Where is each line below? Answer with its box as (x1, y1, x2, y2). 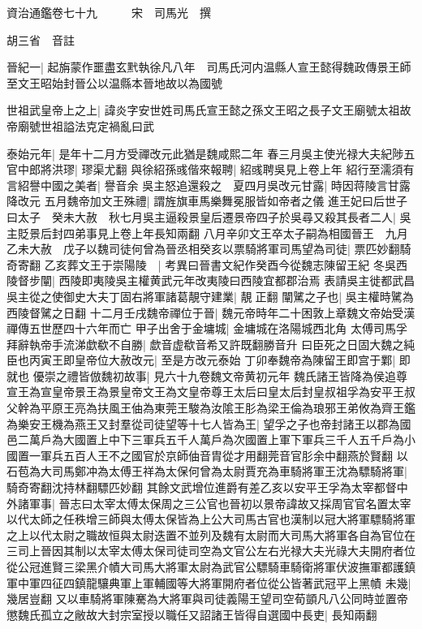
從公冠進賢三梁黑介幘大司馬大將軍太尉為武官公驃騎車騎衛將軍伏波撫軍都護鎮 (6, 558, 416, 575)
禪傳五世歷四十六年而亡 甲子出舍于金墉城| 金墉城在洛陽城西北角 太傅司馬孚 (6, 320, 407, 337)
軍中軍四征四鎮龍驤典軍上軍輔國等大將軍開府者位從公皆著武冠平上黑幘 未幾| (6, 574, 411, 591)
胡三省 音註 (6, 31, 75, 48)
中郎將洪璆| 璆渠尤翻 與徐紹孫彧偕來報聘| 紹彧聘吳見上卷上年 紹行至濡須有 (17, 161, 415, 178)
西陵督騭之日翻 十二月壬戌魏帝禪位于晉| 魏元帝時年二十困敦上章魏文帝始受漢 (6, 304, 416, 321)
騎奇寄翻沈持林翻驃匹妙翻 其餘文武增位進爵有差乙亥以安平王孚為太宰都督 (6, 479, 397, 496)
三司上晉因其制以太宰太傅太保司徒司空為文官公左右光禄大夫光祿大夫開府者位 (6, 542, 416, 559)
